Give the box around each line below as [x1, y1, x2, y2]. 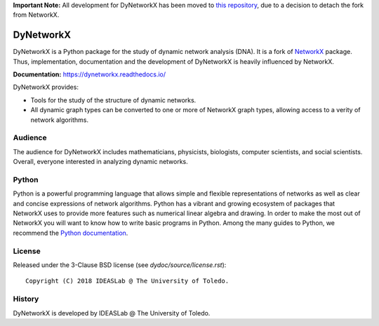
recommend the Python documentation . [13, 229, 128, 237]
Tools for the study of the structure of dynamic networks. [30, 95, 197, 104]
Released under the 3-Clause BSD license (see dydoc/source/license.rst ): [13, 261, 227, 269]
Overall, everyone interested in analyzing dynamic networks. [13, 158, 189, 166]
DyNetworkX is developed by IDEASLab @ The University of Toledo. [13, 308, 211, 317]
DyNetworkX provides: [13, 83, 79, 91]
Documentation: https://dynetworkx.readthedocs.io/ [13, 70, 166, 79]
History [13, 294, 39, 304]
